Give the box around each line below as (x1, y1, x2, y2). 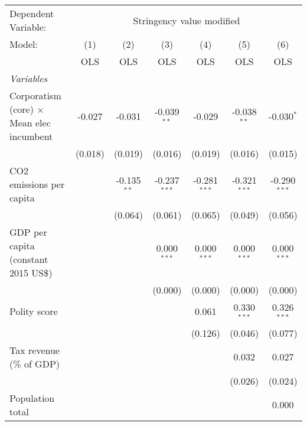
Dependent (9, 6, 54, 20)
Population (9, 391, 55, 405)
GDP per (9, 225, 47, 239)
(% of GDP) (9, 356, 60, 370)
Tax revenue (9, 343, 60, 357)
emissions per (9, 177, 65, 191)
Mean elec (9, 116, 51, 129)
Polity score (9, 304, 58, 318)
